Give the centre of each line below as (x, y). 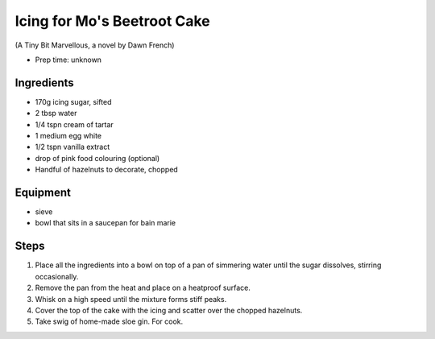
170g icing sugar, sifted (73, 101)
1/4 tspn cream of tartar (75, 124)
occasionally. (57, 276)
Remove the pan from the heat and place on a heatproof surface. (143, 288)
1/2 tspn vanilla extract (72, 147)
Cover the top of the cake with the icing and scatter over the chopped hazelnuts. (169, 310)
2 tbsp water (56, 114)
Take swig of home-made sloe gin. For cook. (109, 321)
